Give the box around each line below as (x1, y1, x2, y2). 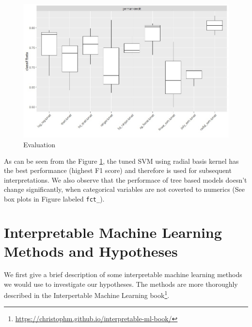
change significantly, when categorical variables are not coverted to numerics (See (4, 184, 245, 194)
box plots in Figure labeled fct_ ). (4, 194, 105, 204)
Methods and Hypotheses (4, 241, 178, 261)
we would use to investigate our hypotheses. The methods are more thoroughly (4, 279, 238, 289)
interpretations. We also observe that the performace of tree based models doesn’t (4, 174, 247, 185)
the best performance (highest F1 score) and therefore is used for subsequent (4, 165, 232, 175)
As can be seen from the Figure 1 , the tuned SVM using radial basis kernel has (4, 156, 239, 166)
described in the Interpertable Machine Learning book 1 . (4, 289, 170, 300)
